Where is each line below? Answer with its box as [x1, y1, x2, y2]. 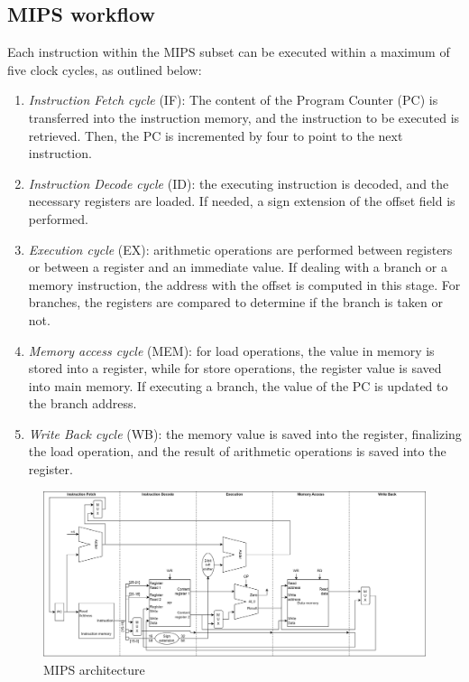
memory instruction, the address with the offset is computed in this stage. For [28, 275, 461, 294]
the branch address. [28, 394, 137, 413]
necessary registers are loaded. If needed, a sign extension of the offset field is [28, 192, 455, 210]
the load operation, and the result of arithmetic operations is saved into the [28, 442, 446, 461]
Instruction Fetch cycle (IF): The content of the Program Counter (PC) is [28, 90, 438, 109]
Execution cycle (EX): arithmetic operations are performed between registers [28, 239, 453, 258]
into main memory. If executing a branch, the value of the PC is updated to [28, 376, 448, 395]
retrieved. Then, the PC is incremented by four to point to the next [28, 126, 403, 145]
